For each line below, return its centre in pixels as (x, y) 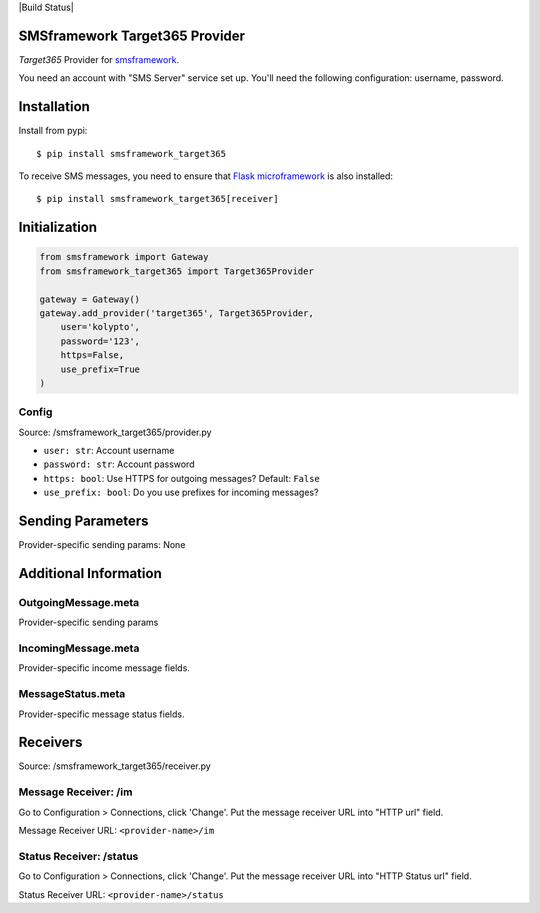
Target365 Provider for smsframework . (99, 59)
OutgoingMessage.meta (79, 602)
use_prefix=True (100, 369)
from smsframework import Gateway (124, 257)
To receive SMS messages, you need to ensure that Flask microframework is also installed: (206, 176)
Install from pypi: (53, 131)
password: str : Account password (119, 464)
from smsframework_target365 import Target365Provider (176, 271)
